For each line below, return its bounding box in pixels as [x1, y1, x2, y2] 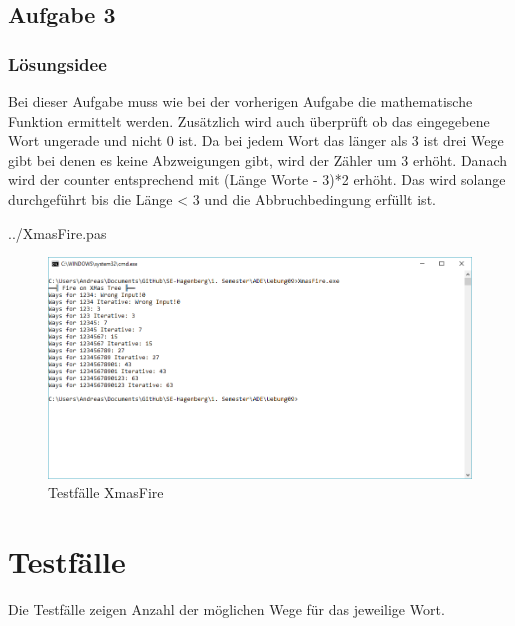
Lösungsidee [8, 51, 107, 76]
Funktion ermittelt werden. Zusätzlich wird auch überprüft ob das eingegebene [8, 110, 490, 131]
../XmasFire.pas [8, 222, 107, 243]
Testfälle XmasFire [48, 482, 164, 503]
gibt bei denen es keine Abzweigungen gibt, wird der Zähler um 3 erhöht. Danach [8, 149, 507, 170]
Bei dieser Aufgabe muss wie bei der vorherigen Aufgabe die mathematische [8, 91, 473, 111]
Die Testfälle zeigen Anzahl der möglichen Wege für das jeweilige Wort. [8, 599, 445, 620]
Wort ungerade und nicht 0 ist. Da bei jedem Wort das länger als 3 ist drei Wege [8, 130, 504, 151]
